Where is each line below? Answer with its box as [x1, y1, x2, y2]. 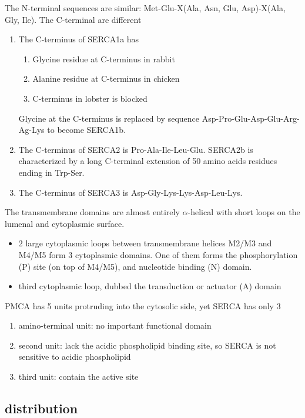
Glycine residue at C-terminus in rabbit [32, 52, 175, 65]
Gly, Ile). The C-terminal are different [5, 13, 142, 25]
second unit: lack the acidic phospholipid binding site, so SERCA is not [18, 339, 276, 351]
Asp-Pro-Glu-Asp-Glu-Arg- [202, 112, 300, 124]
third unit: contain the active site [18, 370, 139, 383]
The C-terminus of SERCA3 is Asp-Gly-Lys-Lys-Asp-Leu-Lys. [18, 186, 243, 198]
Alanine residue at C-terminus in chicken [32, 72, 180, 85]
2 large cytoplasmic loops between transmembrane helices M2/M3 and [18, 237, 272, 249]
